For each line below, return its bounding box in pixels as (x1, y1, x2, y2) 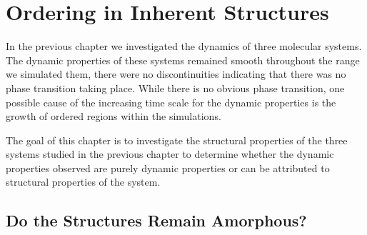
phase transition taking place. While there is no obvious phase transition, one (6, 80, 345, 95)
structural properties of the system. (6, 174, 161, 189)
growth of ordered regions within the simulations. (6, 109, 221, 124)
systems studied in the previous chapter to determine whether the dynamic (6, 146, 334, 161)
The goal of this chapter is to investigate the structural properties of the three (6, 132, 348, 147)
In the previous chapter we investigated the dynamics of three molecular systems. (6, 39, 362, 54)
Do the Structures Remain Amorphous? (6, 209, 307, 231)
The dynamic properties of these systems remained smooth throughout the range (6, 52, 360, 67)
